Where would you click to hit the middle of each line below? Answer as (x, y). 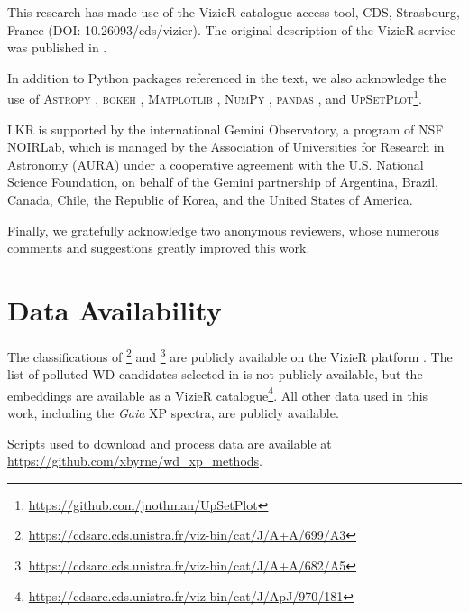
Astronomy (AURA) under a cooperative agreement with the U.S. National (216, 164)
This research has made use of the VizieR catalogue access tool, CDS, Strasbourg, (234, 12)
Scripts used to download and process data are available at (170, 443)
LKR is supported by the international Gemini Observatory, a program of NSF (225, 129)
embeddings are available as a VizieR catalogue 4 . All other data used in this (218, 394)
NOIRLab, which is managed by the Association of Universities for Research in (226, 147)
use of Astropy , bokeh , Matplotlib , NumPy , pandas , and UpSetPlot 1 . (215, 97)
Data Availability (115, 309)
